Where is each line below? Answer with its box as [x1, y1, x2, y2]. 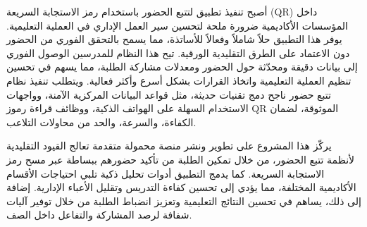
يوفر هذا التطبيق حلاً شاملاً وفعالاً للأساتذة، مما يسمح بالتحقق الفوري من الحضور [6, 32, 342, 47]
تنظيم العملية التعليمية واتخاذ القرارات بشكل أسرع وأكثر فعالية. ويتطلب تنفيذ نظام [6, 73, 352, 87]
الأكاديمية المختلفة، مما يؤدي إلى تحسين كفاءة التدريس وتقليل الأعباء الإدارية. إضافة [6, 180, 356, 195]
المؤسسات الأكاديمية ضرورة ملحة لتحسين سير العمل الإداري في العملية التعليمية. [6, 18, 349, 32]
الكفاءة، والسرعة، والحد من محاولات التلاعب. [6, 114, 197, 129]
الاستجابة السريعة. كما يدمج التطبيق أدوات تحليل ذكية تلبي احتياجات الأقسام [6, 166, 325, 180]
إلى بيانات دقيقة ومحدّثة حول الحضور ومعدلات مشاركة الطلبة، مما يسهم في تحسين [6, 59, 358, 74]
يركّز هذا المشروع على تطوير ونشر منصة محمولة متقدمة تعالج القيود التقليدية [6, 138, 332, 153]
